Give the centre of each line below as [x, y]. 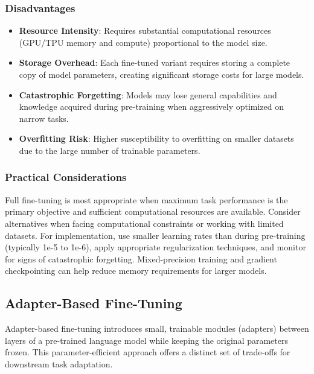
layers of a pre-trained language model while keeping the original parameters [146, 340]
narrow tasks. [44, 118]
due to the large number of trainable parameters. [110, 150]
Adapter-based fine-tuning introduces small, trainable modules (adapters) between [157, 328]
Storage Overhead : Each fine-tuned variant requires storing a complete [155, 62]
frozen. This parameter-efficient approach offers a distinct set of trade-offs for [148, 352]
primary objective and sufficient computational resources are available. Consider [153, 211]
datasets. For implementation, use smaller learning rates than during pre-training [155, 235]
